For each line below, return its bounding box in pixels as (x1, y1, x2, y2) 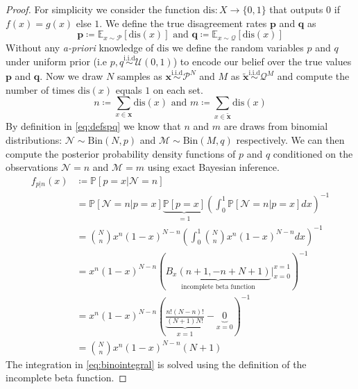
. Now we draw (40, 69, 103, 83)
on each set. (153, 82, 203, 97)
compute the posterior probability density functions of (6, 146, 236, 160)
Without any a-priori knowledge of (6, 40, 154, 54)
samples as (117, 69, 162, 83)
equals (115, 82, 142, 97)
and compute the (277, 69, 350, 83)
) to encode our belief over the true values (173, 54, 352, 69)
